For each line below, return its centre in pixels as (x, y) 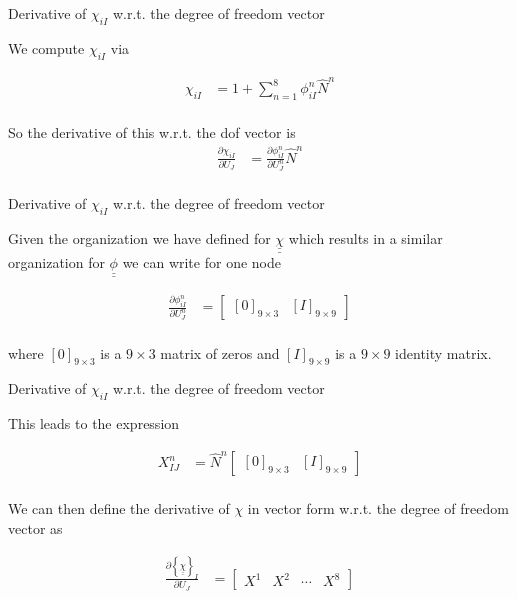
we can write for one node (201, 262)
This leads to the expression (94, 423)
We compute (46, 47)
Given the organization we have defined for (139, 237)
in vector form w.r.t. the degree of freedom (378, 508)
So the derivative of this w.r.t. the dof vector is (152, 132)
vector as (35, 528)
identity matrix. (443, 352)
